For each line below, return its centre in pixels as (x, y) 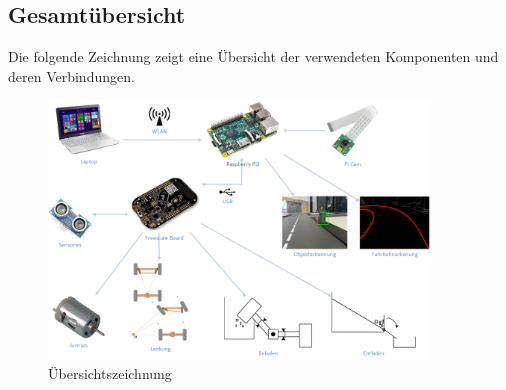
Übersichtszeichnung (110, 373)
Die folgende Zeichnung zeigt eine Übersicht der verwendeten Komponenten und (253, 56)
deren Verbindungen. (71, 75)
